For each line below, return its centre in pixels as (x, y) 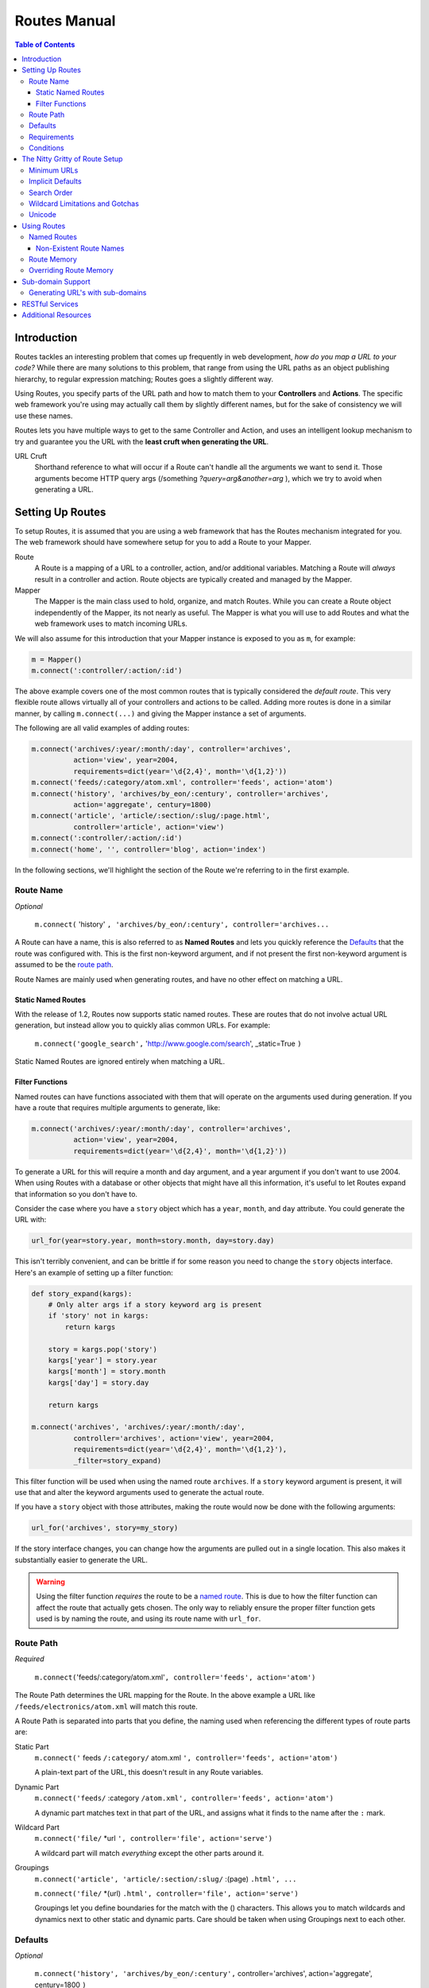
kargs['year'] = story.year (103, 1360)
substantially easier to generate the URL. (81, 1559)
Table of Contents (45, 45)
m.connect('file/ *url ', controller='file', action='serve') (154, 1839)
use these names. (44, 415)
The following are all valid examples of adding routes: (102, 728)
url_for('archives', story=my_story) (105, 1528)
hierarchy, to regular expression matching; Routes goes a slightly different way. (144, 379)
